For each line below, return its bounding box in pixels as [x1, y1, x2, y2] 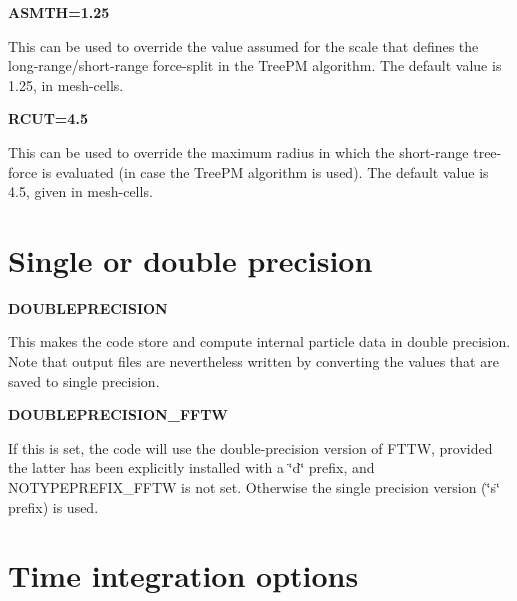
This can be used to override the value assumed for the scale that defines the [8, 35, 479, 56]
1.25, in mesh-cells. [8, 74, 124, 95]
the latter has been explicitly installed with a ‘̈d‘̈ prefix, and [8, 457, 375, 478]
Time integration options [8, 555, 359, 596]
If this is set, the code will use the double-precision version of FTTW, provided [8, 437, 493, 458]
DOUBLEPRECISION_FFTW [8, 404, 228, 425]
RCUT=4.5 [8, 108, 88, 129]
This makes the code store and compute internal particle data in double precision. [8, 331, 511, 352]
